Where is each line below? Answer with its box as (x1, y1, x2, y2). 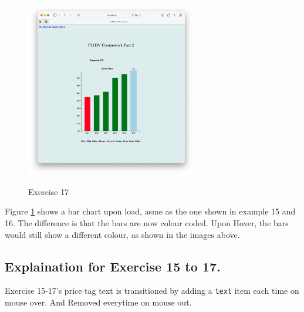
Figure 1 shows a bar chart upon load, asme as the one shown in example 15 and (5, 205, 296, 217)
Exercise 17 (28, 185, 69, 197)
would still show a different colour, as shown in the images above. (5, 228, 240, 240)
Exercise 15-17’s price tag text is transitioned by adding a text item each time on (5, 284, 299, 297)
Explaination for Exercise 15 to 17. (5, 257, 221, 275)
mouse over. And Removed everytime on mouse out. (5, 296, 192, 308)
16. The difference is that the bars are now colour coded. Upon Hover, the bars (5, 217, 289, 229)
